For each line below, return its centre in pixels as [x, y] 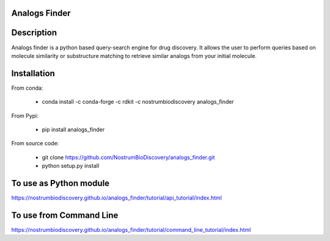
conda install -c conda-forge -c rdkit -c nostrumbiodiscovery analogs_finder [138, 102]
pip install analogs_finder [73, 129]
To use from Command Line [65, 215]
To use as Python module [61, 183]
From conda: [27, 88]
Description [34, 33]
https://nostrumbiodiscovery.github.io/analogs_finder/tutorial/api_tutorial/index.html [117, 198]
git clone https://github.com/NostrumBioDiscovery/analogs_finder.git [128, 157]
